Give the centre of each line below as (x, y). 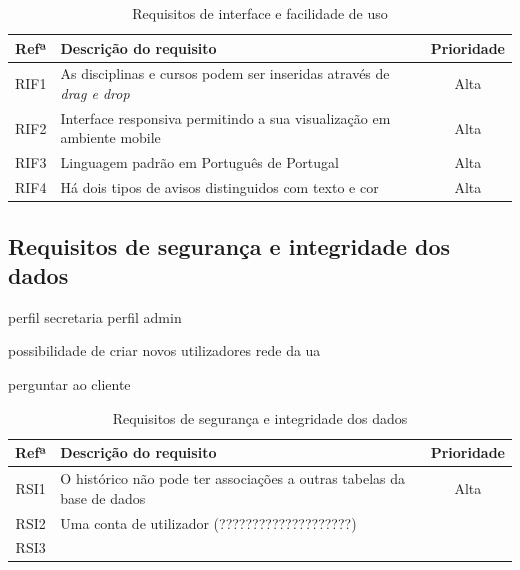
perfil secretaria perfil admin (95, 316)
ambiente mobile (110, 137)
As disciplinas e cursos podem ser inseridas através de (225, 73)
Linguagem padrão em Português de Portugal (199, 162)
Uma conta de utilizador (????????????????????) (208, 522)
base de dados (103, 497)
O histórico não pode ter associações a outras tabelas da (233, 478)
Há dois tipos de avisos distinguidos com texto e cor (219, 187)
